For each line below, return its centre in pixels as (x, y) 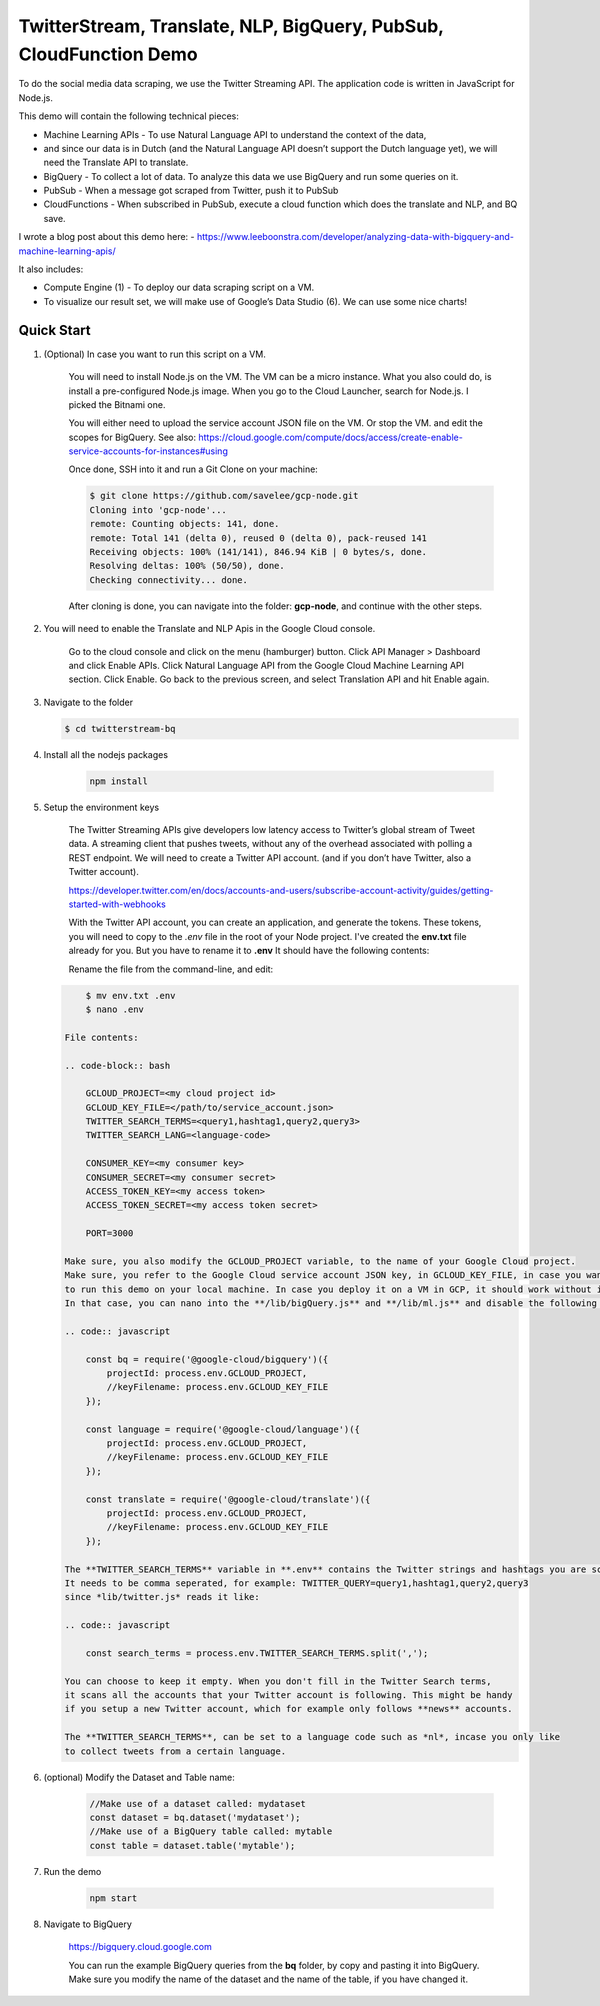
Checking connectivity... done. (169, 579)
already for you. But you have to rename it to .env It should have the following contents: (249, 951)
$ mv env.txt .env (130, 995)
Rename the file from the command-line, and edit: (171, 969)
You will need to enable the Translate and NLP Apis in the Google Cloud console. (209, 629)
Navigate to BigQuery (87, 1924)
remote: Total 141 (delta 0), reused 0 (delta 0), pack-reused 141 (258, 538)
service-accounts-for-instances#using (148, 451)
